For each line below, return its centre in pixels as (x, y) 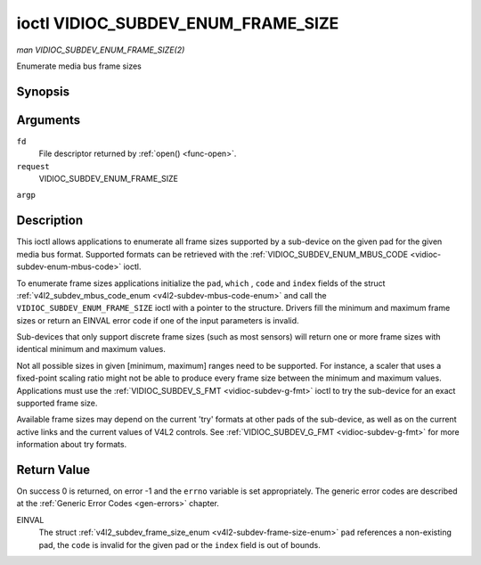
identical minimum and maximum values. (91, 349)
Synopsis (43, 91)
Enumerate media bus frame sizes (79, 66)
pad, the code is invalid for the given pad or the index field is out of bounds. (179, 545)
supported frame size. (57, 403)
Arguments (49, 120)
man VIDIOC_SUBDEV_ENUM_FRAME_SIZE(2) (101, 50)
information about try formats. (72, 445)
